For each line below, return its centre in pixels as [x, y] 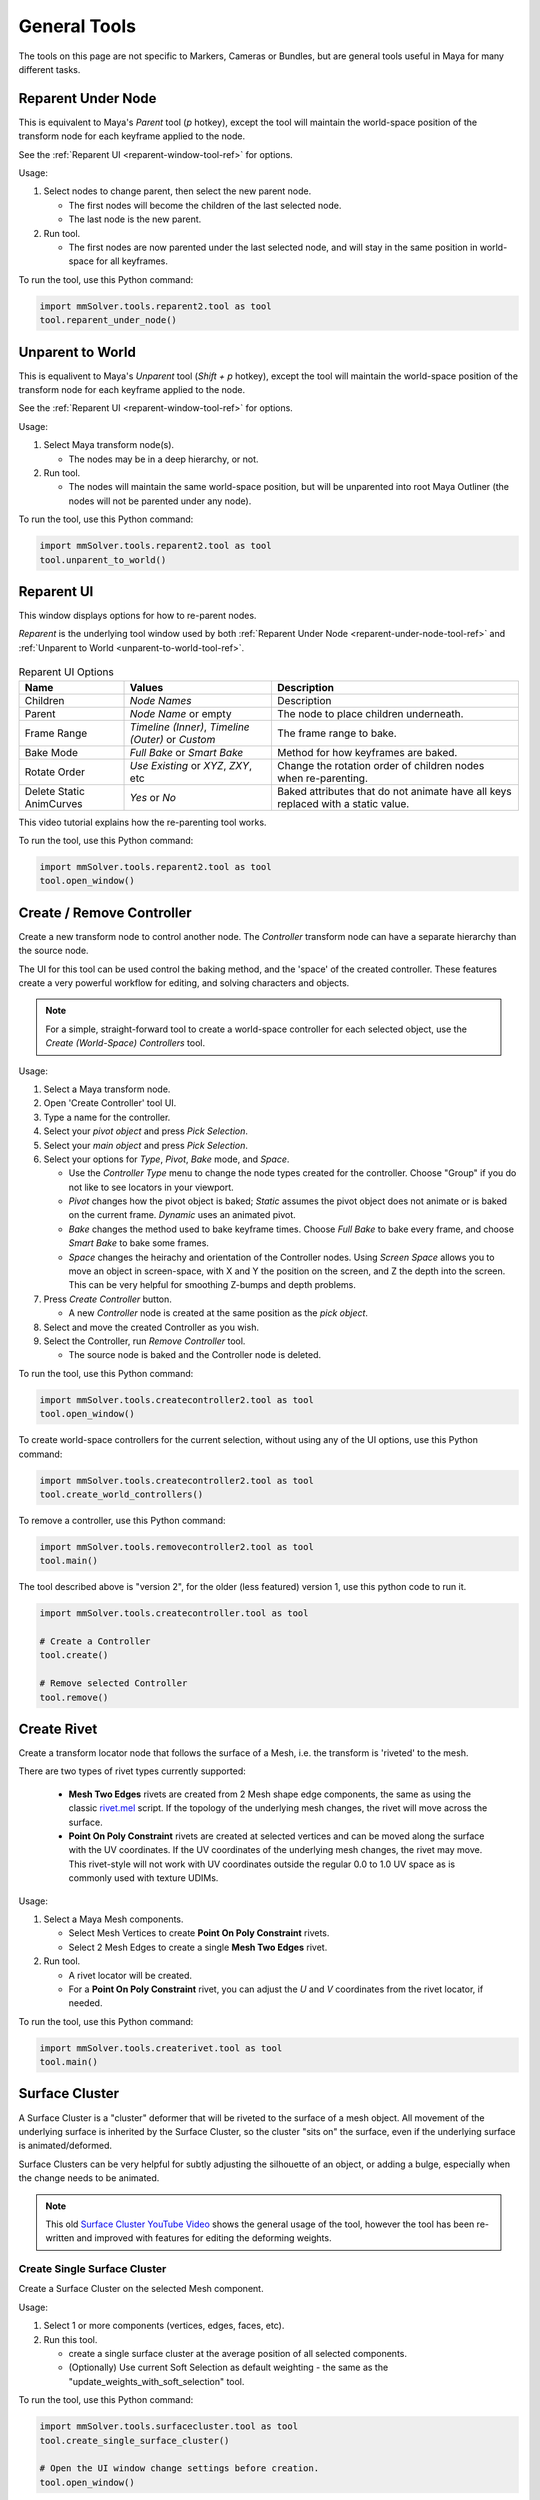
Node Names [160, 700]
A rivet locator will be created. [130, 1975]
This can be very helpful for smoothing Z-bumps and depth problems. [212, 1285]
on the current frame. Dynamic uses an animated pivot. [182, 1215]
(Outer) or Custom [172, 739]
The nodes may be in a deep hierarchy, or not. [163, 459]
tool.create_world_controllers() [121, 1494]
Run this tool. [70, 2339]
